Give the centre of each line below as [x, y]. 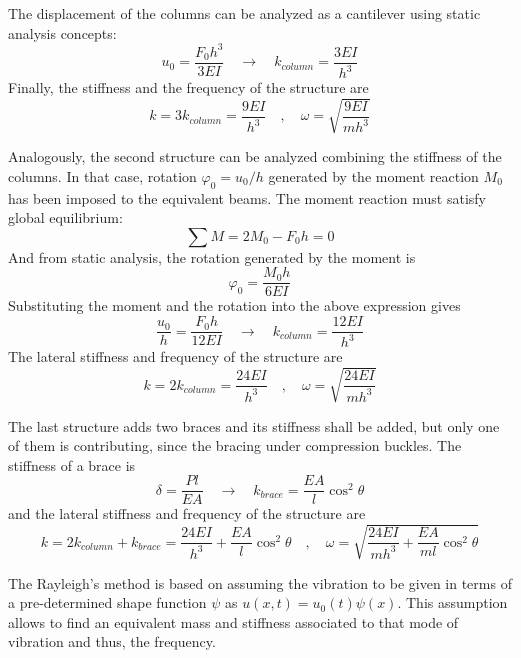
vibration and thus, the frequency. [112, 641]
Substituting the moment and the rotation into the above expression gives [234, 305]
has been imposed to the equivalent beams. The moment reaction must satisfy [247, 197]
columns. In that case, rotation [102, 175]
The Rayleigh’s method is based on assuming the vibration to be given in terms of [260, 582]
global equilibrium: [65, 217]
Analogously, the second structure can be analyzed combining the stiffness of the [255, 156]
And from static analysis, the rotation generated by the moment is [212, 256]
